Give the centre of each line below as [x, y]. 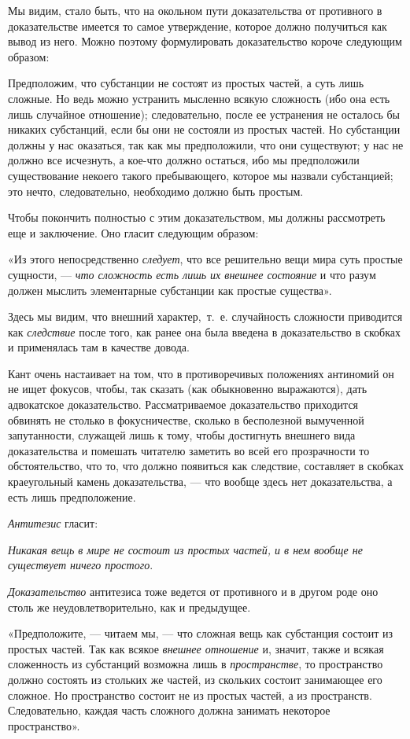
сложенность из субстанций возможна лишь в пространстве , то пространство [196, 664]
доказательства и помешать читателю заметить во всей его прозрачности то [189, 450]
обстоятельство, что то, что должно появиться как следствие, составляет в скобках [206, 466]
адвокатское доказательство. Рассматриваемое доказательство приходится [183, 404]
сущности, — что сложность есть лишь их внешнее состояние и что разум [192, 274]
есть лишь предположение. [72, 496]
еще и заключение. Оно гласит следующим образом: [133, 232]
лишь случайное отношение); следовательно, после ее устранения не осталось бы [204, 114]
